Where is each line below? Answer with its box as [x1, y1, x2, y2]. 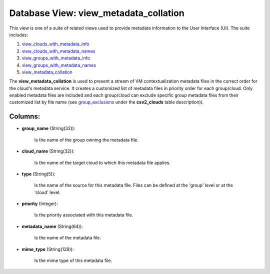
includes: [9, 31, 28, 37]
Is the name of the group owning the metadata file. [34, 136, 138, 142]
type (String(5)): [21, 170, 55, 177]
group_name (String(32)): [21, 125, 75, 131]
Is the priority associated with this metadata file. [34, 212, 133, 218]
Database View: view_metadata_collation [9, 7, 184, 18]
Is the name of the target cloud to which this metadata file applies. [34, 159, 171, 165]
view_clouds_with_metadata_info [21, 41, 89, 47]
